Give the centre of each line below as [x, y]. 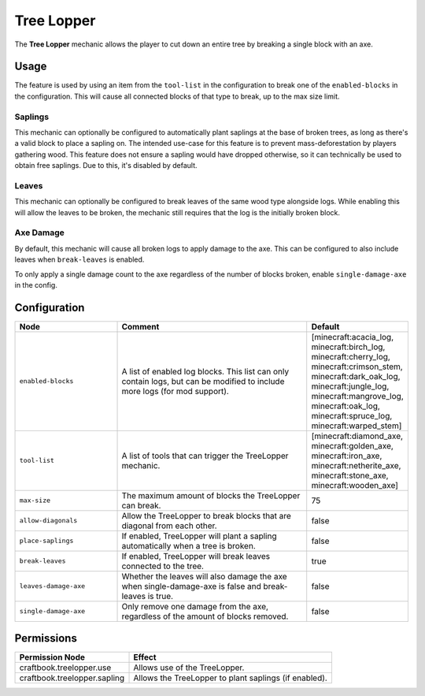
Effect [145, 657]
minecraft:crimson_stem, [357, 367]
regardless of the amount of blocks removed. [205, 616]
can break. [141, 505]
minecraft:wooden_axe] [355, 485]
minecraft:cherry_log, [351, 356]
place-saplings [46, 541]
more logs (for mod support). [176, 391]
